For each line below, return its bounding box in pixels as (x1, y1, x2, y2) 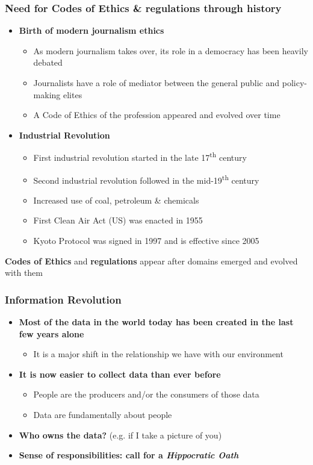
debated (33, 56, 63, 69)
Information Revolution (5, 292, 122, 307)
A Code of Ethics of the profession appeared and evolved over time (33, 108, 280, 121)
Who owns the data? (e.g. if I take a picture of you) (19, 428, 222, 441)
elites (63, 88, 82, 101)
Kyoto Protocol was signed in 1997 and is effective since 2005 (33, 234, 259, 247)
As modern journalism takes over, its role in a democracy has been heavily (33, 44, 308, 57)
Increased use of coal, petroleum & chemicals (33, 193, 199, 206)
